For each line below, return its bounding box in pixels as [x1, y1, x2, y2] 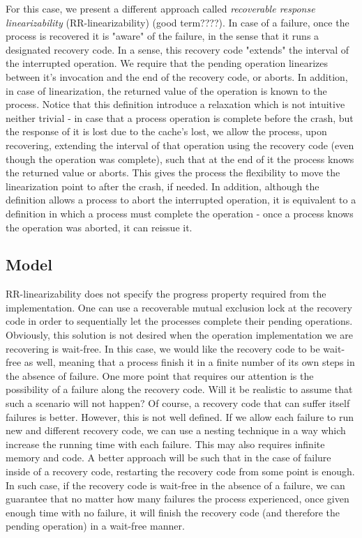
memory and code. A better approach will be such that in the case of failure [6, 450, 331, 465]
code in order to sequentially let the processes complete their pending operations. [6, 314, 353, 328]
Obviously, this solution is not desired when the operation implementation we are [6, 328, 353, 342]
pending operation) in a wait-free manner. [6, 518, 185, 533]
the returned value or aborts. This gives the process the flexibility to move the [6, 165, 340, 180]
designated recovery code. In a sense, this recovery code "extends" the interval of [6, 42, 349, 56]
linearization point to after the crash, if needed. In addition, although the [6, 178, 319, 193]
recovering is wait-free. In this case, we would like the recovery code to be [6, 341, 320, 355]
